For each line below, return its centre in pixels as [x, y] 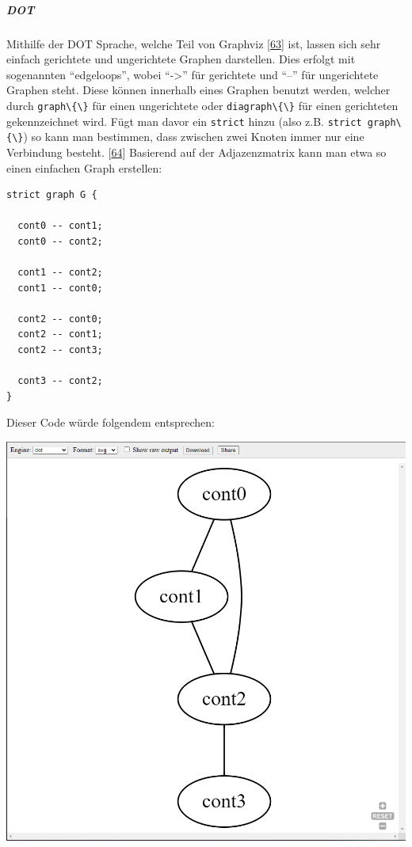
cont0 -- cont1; [60, 226]
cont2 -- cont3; [60, 350]
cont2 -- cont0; [60, 319]
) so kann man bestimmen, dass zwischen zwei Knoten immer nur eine [194, 137]
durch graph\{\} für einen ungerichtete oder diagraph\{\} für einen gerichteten [202, 105]
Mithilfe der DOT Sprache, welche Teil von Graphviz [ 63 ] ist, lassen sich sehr [194, 43]
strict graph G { [52, 195]
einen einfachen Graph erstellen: [84, 167]
